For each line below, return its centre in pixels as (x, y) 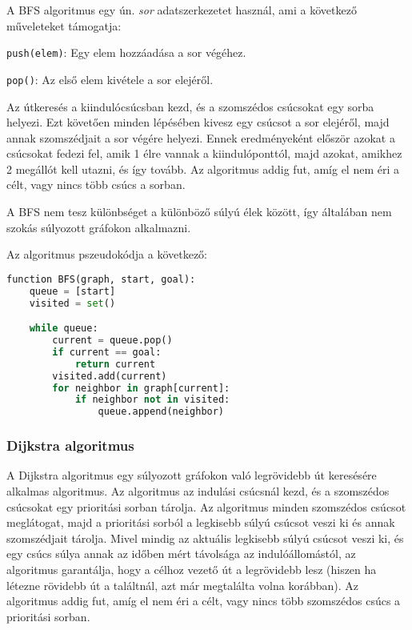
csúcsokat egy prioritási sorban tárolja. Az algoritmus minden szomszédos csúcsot (206, 506)
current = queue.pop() (112, 340)
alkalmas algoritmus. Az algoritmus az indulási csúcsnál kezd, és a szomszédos (198, 490)
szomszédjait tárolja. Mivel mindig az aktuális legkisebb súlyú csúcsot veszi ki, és (205, 538)
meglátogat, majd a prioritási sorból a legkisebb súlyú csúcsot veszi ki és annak (201, 522)
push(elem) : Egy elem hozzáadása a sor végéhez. (126, 52)
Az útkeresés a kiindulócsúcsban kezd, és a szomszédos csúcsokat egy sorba (190, 106)
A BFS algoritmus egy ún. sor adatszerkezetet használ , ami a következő (182, 10)
